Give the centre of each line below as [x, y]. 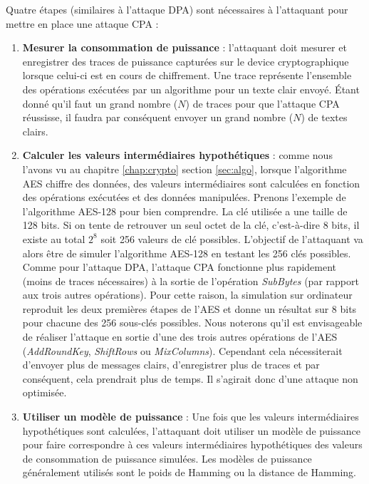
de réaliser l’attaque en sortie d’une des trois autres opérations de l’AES [180, 337]
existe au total [54, 238]
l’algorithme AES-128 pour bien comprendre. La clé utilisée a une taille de [185, 211]
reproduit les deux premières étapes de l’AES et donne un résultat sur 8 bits [189, 308]
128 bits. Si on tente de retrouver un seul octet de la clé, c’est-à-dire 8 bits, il [191, 225]
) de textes [324, 117]
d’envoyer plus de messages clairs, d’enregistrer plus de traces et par [171, 365]
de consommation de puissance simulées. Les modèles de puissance [167, 458]
